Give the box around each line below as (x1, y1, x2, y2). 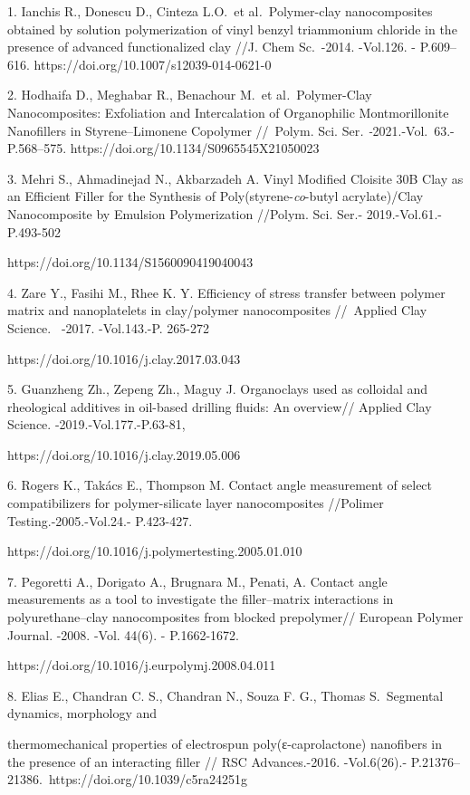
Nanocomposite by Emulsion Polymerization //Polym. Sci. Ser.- (7, 204, 363, 223)
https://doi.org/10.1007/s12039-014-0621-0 (34, 54, 272, 73)
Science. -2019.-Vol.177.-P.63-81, (7, 415, 186, 434)
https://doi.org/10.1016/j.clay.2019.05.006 (7, 445, 241, 464)
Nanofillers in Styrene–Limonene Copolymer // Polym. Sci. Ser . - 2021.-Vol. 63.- (7, 120, 455, 139)
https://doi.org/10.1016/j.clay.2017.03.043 (7, 349, 241, 368)
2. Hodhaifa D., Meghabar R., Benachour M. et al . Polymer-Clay (7, 85, 372, 104)
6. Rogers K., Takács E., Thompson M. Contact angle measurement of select (7, 475, 433, 494)
